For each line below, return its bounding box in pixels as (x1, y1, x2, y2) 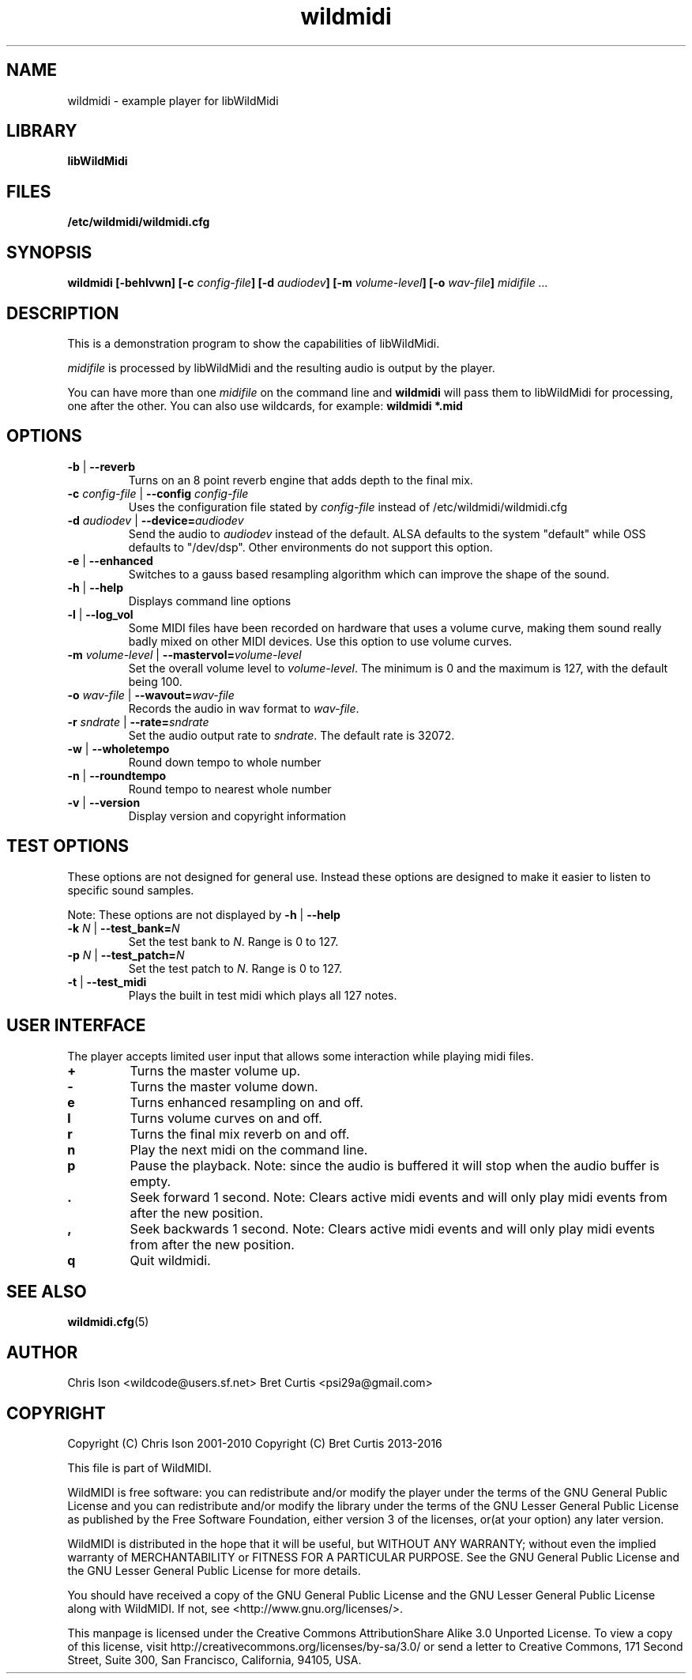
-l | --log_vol (67, 607, 134, 621)
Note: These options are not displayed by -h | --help (67, 907, 340, 921)
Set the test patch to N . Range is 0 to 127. (128, 961, 342, 975)
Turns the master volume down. (130, 1078, 318, 1094)
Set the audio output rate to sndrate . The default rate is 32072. (128, 728, 455, 742)
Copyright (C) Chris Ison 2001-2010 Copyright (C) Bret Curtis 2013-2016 (67, 1437, 442, 1451)
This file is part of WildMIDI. (67, 1461, 212, 1475)
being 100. (128, 674, 182, 688)
